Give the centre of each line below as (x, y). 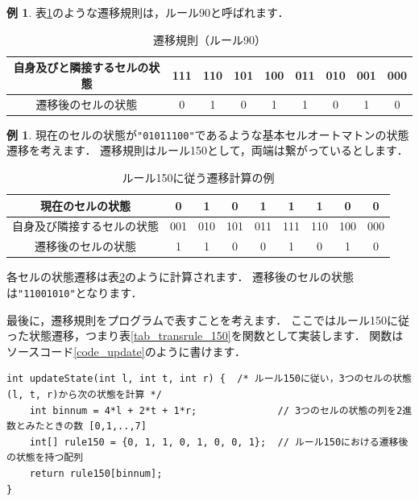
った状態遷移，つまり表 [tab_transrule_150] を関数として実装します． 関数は (205, 335)
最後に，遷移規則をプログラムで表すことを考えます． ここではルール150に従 (208, 319)
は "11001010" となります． (75, 292)
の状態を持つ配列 (45, 458)
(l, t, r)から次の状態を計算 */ (84, 394)
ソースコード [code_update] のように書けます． (127, 351)
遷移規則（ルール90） (209, 39)
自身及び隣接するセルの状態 (85, 226)
